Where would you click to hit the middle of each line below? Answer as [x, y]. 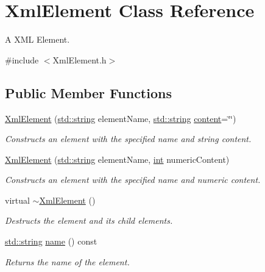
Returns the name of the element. [67, 261]
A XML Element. [37, 39]
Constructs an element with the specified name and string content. [128, 139]
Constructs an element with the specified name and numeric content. [133, 180]
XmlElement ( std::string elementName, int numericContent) [117, 159]
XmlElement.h [79, 59]
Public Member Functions [88, 92]
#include [22, 59]
